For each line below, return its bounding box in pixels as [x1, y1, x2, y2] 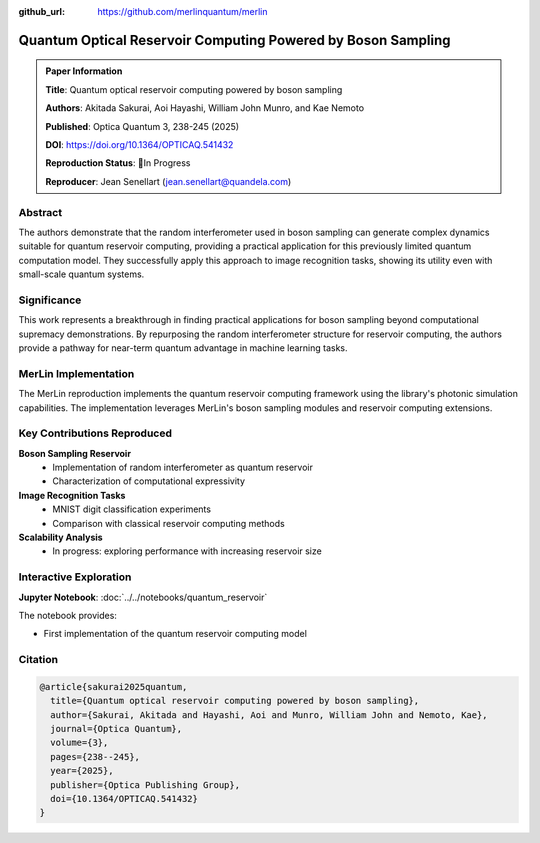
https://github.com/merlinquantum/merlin [97, 6, 269, 17]
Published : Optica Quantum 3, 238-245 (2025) [45, 120, 240, 132]
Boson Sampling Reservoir [18, 447, 132, 459]
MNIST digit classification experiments [52, 503, 212, 515]
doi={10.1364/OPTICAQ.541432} [50, 793, 199, 804]
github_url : [18, 6, 65, 17]
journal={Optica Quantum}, [50, 723, 183, 735]
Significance [18, 293, 82, 307]
